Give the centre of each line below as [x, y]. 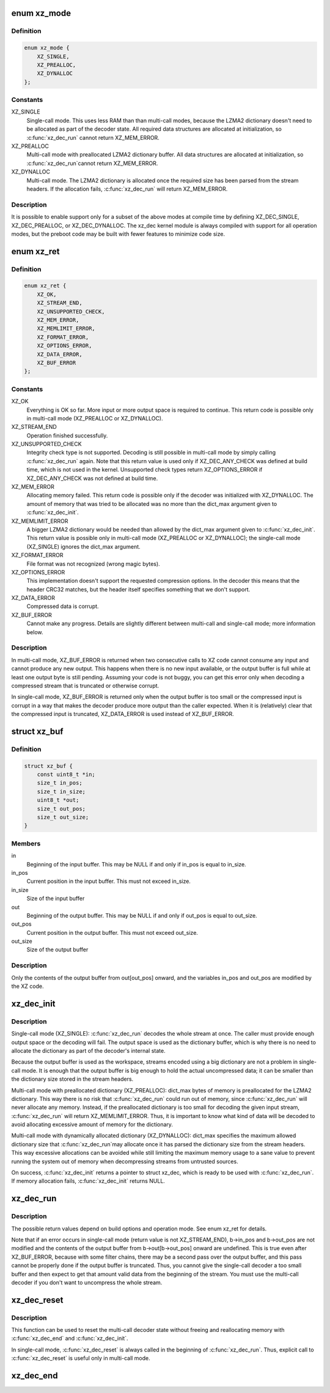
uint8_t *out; [58, 800]
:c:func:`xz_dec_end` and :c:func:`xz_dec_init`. [70, 1339]
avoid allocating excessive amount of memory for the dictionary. [92, 1125]
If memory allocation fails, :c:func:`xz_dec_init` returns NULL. [88, 1181]
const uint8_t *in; [66, 775]
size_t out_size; [63, 817]
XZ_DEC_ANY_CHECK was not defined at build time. [92, 478]
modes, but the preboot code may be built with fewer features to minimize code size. [118, 234]
